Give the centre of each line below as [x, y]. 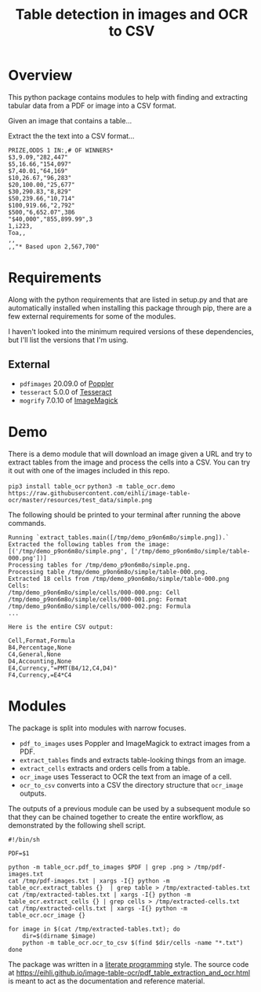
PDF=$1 [19, 853]
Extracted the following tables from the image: [89, 544]
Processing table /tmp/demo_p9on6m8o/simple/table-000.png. [109, 571]
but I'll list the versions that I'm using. [68, 340]
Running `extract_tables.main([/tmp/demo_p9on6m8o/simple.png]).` [119, 537]
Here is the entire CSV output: [61, 626]
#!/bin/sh [24, 840]
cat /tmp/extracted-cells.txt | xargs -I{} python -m [98, 908]
